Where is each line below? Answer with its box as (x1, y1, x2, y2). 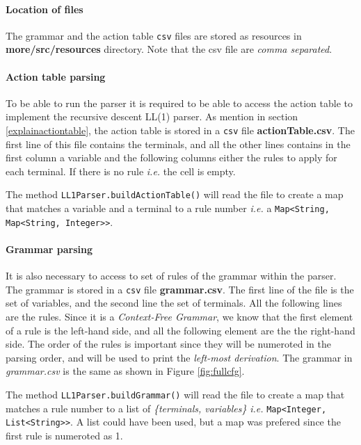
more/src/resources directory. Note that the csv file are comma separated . (6, 42, 332, 56)
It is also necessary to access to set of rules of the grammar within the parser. (6, 268, 337, 283)
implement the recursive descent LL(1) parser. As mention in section (6, 109, 298, 124)
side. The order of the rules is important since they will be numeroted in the (6, 337, 331, 351)
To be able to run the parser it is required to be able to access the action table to (6, 95, 353, 110)
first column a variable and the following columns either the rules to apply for (6, 150, 337, 165)
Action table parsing (6, 69, 106, 83)
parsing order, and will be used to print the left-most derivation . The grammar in (6, 350, 353, 364)
